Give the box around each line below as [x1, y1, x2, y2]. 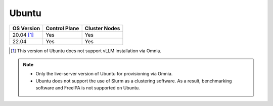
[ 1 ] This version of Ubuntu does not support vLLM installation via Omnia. [11, 48, 162, 54]
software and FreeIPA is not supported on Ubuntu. [35, 85, 140, 91]
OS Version [12, 25, 40, 32]
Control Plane [45, 25, 79, 32]
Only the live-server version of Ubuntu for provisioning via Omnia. [35, 71, 173, 77]
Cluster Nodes [84, 25, 120, 32]
